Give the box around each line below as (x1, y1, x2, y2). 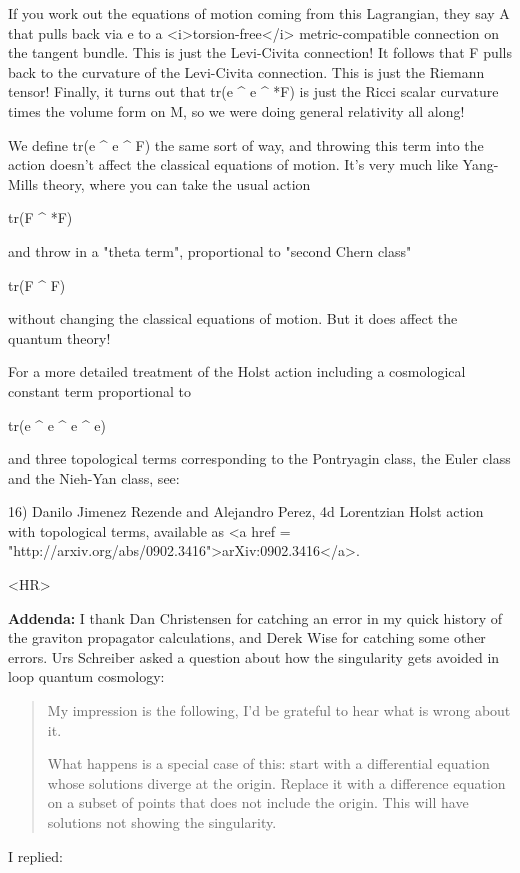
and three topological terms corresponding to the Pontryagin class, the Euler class (8, 448, 511, 469)
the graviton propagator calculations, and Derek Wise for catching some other (8, 627, 486, 648)
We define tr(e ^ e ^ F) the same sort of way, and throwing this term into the (8, 134, 484, 155)
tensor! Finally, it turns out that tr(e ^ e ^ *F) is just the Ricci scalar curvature (8, 81, 499, 102)
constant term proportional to (8, 380, 191, 401)
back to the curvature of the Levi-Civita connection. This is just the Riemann (8, 61, 485, 82)
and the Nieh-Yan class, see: (8, 467, 180, 488)
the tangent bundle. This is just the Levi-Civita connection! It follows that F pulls (8, 42, 513, 63)
